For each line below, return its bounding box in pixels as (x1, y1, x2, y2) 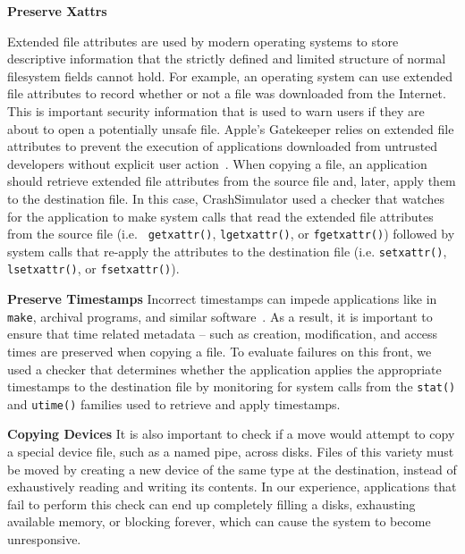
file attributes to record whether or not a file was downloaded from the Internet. (7, 84, 446, 103)
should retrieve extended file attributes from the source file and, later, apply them (7, 172, 456, 190)
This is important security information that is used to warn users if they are (7, 101, 425, 120)
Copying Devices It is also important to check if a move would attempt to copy (7, 424, 455, 443)
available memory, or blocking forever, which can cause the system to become (7, 512, 431, 531)
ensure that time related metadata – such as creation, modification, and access (7, 324, 438, 343)
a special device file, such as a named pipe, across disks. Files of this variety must (7, 442, 454, 461)
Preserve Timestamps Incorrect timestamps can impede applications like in (7, 290, 437, 308)
